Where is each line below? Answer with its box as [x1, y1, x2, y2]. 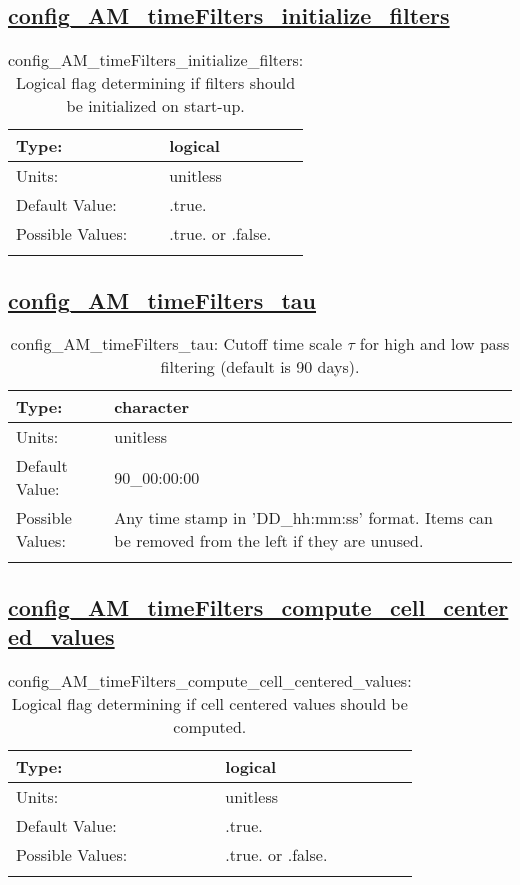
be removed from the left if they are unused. [114, 529, 424, 553]
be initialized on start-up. [66, 94, 245, 118]
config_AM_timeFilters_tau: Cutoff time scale [10, 332, 343, 356]
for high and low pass [359, 332, 510, 356]
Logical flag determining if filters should [16, 71, 296, 95]
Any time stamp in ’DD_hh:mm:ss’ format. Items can [114, 506, 493, 530]
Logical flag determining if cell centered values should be [11, 692, 408, 715]
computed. [173, 715, 247, 738]
